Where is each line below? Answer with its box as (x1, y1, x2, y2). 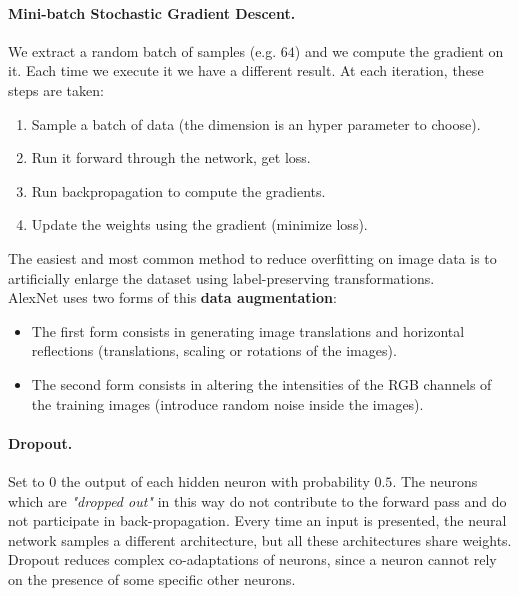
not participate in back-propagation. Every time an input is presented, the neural (8, 510, 507, 531)
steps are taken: (8, 79, 104, 100)
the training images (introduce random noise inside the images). (31, 393, 424, 414)
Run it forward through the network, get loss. (31, 147, 311, 168)
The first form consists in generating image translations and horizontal (31, 320, 465, 341)
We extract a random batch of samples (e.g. (8, 40, 277, 61)
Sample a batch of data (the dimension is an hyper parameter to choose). (31, 113, 481, 134)
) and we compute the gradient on (294, 40, 504, 61)
